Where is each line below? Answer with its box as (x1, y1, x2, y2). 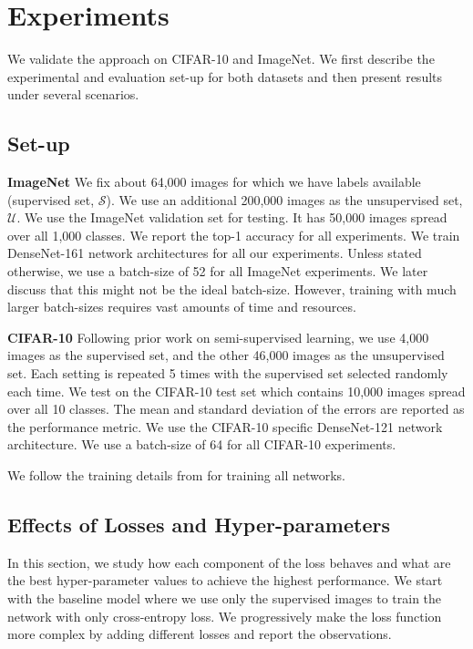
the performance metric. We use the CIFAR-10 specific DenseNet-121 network (7, 417, 443, 436)
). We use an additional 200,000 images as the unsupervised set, (106, 190, 463, 209)
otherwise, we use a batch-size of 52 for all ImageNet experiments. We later (7, 262, 428, 281)
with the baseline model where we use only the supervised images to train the (7, 589, 442, 607)
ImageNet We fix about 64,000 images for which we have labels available (7, 172, 421, 191)
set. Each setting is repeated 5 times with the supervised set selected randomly (7, 364, 448, 383)
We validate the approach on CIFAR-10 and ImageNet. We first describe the (7, 49, 435, 68)
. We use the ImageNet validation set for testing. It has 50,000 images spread (16, 208, 447, 227)
